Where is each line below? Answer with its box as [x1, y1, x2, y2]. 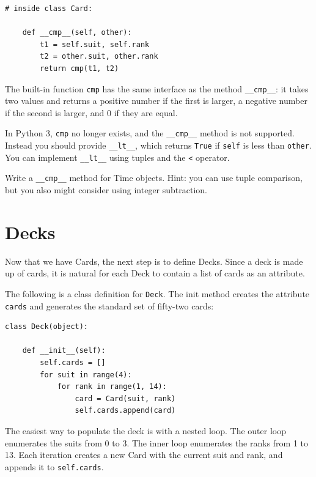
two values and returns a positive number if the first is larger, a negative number [5, 94, 307, 107]
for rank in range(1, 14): [57, 382, 167, 391]
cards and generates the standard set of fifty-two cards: [5, 299, 214, 312]
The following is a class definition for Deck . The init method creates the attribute [5, 287, 310, 300]
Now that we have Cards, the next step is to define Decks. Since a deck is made [5, 254, 303, 267]
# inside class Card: [5, 4, 93, 13]
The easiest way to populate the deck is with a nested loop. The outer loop [5, 424, 286, 437]
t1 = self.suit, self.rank [40, 40, 150, 49]
